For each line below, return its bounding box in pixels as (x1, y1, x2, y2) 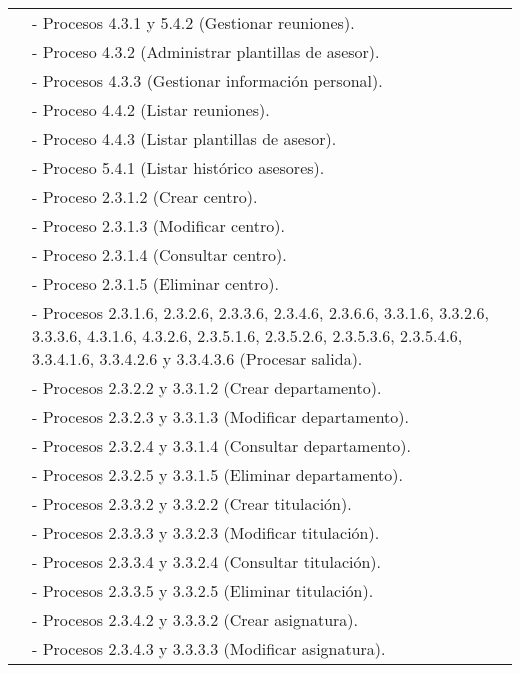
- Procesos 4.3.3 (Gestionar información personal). (32, 69, 383, 92)
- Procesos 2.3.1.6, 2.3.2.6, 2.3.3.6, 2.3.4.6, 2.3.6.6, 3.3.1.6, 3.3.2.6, (32, 301, 489, 324)
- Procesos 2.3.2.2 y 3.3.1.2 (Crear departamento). (32, 376, 382, 399)
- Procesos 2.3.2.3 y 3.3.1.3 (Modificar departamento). (32, 405, 409, 428)
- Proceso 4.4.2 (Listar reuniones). (32, 98, 270, 121)
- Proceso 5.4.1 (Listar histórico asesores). (32, 156, 325, 179)
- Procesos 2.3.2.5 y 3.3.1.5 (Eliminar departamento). (32, 463, 403, 486)
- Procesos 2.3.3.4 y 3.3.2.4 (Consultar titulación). (32, 550, 382, 573)
